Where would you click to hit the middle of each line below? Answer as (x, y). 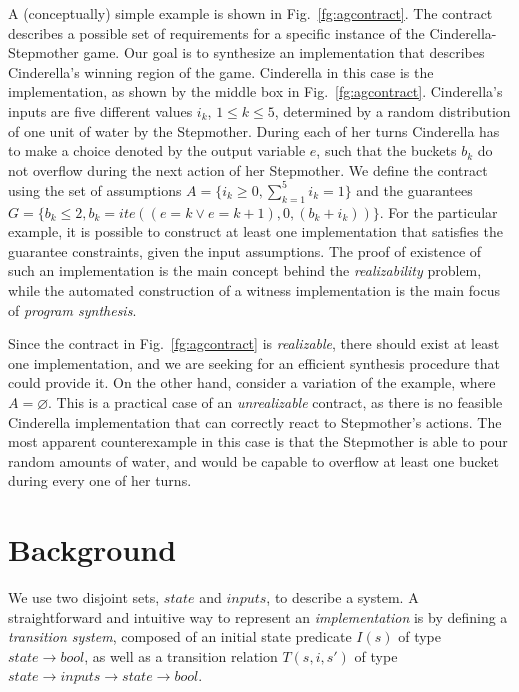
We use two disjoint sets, (84, 597)
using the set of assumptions (95, 189)
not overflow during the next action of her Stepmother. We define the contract (248, 169)
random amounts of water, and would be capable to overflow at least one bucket (254, 460)
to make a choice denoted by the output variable (157, 150)
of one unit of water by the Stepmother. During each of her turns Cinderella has (254, 130)
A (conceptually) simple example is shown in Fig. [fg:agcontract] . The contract (250, 13)
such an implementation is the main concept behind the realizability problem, (245, 270)
